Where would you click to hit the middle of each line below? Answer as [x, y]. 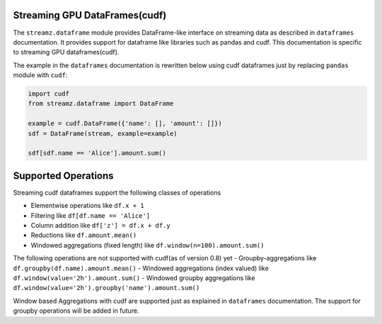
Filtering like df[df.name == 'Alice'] [91, 215]
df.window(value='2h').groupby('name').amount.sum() [106, 288]
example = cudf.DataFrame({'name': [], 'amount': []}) [125, 123]
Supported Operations [63, 176]
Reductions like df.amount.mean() [84, 235]
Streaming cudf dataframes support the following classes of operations [117, 192]
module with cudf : [40, 75]
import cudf [49, 94]
